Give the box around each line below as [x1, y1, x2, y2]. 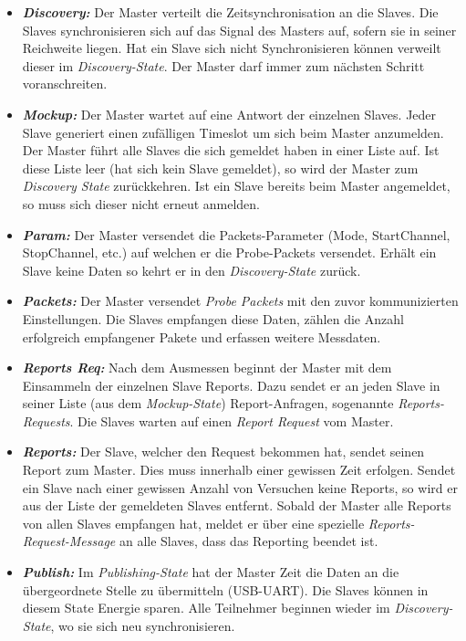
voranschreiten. [22, 74, 108, 93]
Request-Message [22, 531, 116, 551]
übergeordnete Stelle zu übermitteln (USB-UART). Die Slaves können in [22, 580, 429, 599]
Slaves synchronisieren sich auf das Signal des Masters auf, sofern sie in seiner [22, 20, 457, 39]
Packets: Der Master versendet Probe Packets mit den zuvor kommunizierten [22, 291, 459, 310]
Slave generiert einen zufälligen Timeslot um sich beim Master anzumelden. [22, 122, 444, 142]
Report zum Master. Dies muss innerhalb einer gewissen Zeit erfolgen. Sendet [22, 460, 456, 479]
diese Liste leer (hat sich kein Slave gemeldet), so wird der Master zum [22, 158, 419, 177]
